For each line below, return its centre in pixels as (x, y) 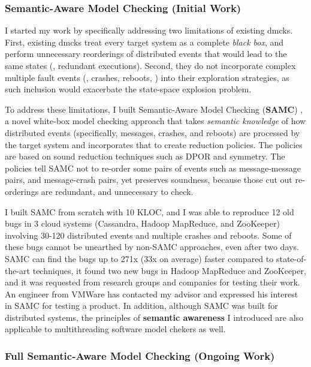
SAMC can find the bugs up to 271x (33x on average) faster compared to (139, 258)
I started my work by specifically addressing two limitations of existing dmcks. (149, 30)
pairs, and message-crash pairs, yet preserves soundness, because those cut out (149, 180)
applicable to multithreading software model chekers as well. (115, 329)
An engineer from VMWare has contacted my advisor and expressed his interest (152, 294)
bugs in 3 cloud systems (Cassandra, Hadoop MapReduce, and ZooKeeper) (142, 223)
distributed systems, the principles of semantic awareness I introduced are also (154, 317)
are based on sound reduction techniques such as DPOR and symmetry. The (145, 156)
